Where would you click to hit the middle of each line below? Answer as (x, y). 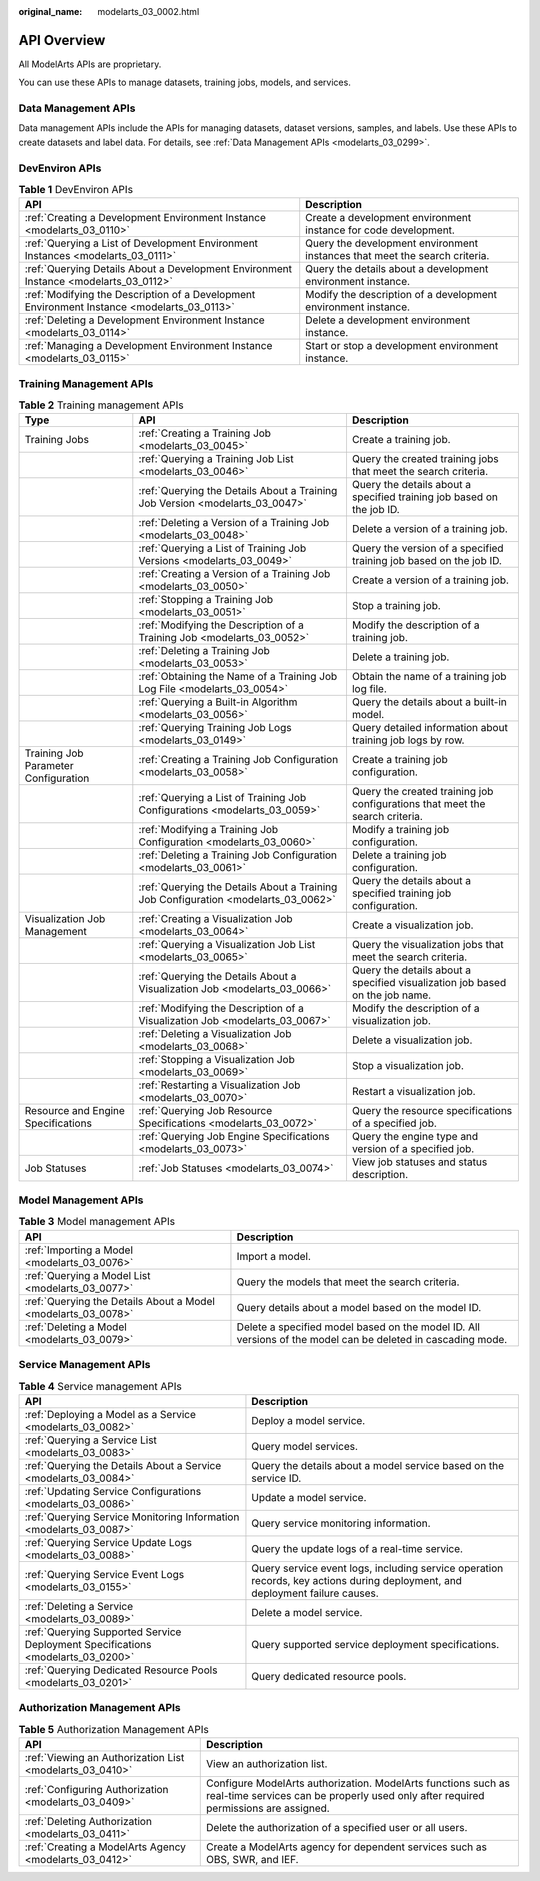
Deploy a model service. (308, 1420)
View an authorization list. (267, 1763)
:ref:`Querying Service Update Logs (108, 1542)
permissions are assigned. (268, 1808)
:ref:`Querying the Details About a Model (119, 1301)
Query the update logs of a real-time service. (357, 1548)
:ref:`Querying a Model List (87, 1275)
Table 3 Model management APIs (97, 1222)
